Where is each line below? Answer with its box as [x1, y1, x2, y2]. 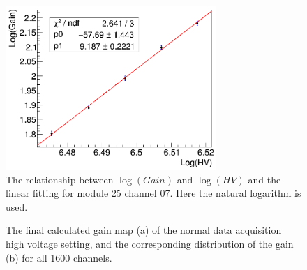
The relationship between [6, 172, 114, 186]
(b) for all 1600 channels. [6, 250, 112, 264]
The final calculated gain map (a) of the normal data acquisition [6, 223, 282, 237]
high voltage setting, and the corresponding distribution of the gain [6, 236, 294, 250]
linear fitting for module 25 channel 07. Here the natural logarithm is [6, 186, 301, 200]
